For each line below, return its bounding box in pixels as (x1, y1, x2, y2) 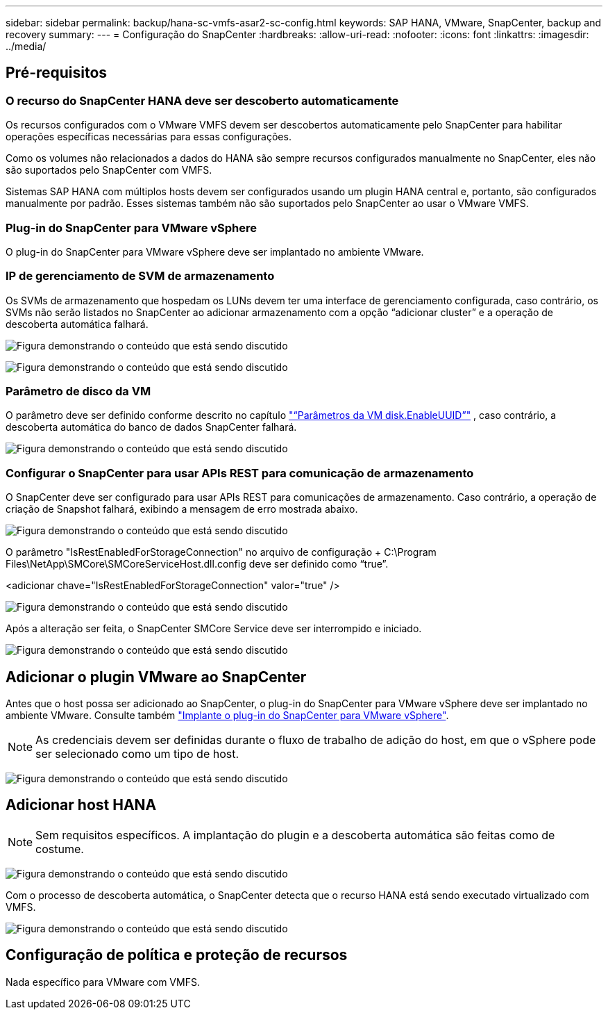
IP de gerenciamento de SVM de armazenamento (6, 269, 275, 283)
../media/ (6, 40, 47, 52)
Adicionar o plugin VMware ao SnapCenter (6, 668, 307, 686)
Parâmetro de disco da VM (6, 384, 151, 399)
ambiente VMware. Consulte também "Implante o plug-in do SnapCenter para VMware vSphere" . (6, 709, 449, 722)
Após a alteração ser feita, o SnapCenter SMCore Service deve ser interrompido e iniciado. (6, 622, 422, 635)
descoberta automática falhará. (6, 317, 149, 330)
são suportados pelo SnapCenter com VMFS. (6, 164, 212, 176)
